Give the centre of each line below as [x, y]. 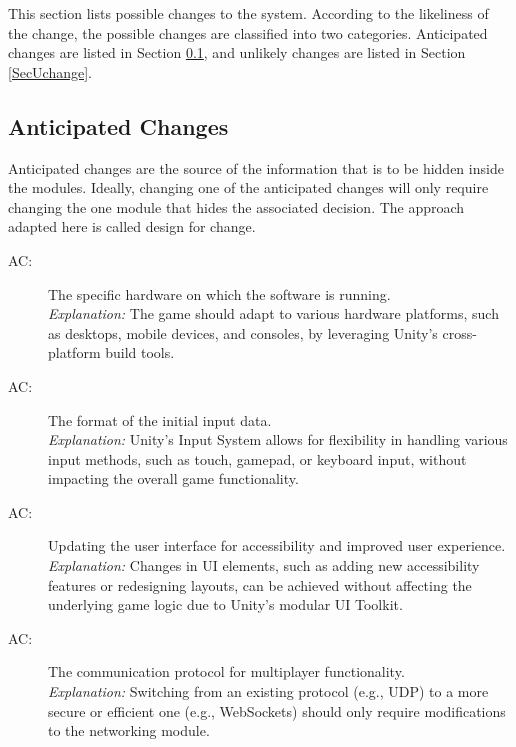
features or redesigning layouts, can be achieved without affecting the [260, 584]
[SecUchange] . [50, 71]
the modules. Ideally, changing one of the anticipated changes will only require [248, 187]
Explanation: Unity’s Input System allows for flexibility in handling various [278, 439]
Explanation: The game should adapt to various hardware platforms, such [273, 313]
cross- [459, 332]
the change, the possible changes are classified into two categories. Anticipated [248, 32]
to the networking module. [129, 730]
